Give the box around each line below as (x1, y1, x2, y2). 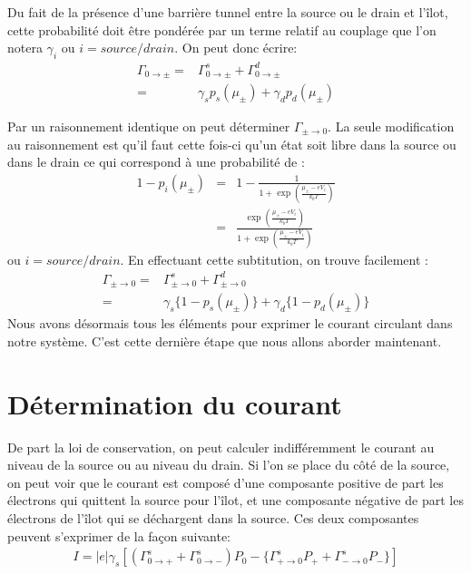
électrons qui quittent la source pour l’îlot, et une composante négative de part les (7, 491, 464, 510)
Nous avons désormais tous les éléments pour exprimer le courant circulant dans (7, 314, 453, 333)
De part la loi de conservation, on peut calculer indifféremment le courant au (7, 437, 435, 456)
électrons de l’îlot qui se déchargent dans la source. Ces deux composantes (7, 509, 419, 528)
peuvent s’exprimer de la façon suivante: (7, 526, 231, 545)
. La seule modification (328, 117, 455, 135)
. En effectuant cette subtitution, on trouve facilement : (120, 249, 428, 268)
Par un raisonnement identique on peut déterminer (7, 117, 290, 135)
